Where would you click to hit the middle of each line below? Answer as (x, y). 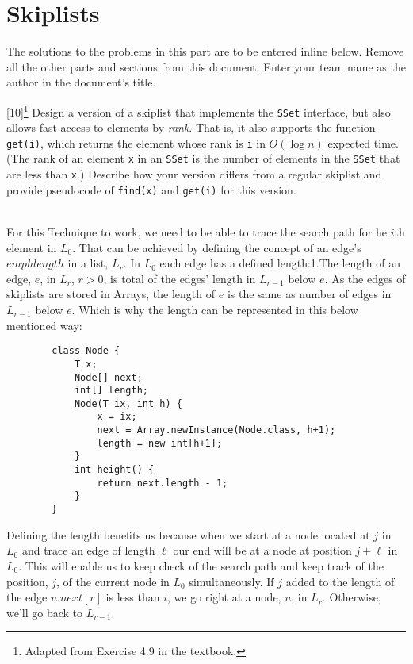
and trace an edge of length (88, 550)
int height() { (114, 470)
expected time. (363, 142)
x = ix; (117, 417)
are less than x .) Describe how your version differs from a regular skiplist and (194, 174)
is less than (133, 597)
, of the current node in (113, 581)
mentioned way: (44, 325)
